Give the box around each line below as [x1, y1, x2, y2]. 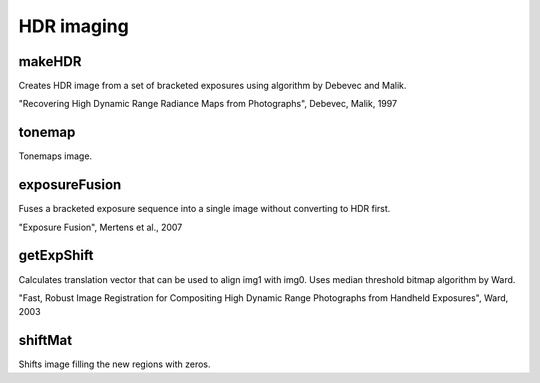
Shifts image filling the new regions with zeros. [18, 358, 211, 370]
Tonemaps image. [18, 150, 93, 162]
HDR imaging [18, 15, 129, 37]
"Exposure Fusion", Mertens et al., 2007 [18, 221, 183, 233]
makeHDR [18, 53, 82, 70]
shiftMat [18, 332, 73, 349]
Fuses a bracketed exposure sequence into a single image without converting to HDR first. [18, 203, 391, 215]
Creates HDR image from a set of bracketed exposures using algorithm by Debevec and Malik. [18, 80, 407, 92]
